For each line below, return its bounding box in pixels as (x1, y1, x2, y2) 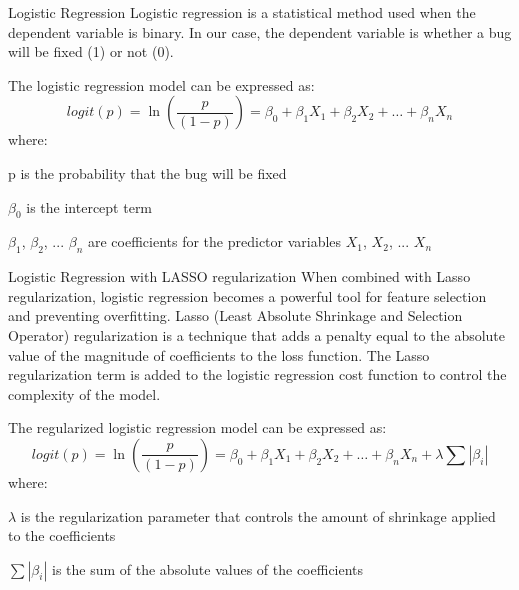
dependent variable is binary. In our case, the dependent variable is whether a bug (8, 21, 512, 42)
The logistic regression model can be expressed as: (8, 74, 315, 95)
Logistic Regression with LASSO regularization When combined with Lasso (8, 266, 471, 287)
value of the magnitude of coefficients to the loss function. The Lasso (8, 344, 430, 365)
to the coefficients (8, 525, 116, 546)
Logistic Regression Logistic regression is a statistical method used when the (8, 2, 476, 22)
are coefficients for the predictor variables (87, 231, 342, 252)
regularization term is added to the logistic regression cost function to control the (8, 364, 507, 385)
